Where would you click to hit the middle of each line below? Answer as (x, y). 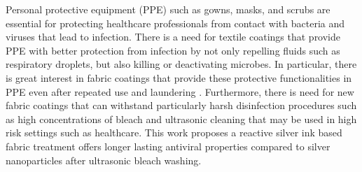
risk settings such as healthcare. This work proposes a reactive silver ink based (174, 132)
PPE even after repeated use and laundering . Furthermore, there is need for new (180, 91)
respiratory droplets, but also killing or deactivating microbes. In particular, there (181, 64)
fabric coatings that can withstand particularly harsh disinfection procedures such (181, 105)
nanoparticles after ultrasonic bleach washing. (104, 160)
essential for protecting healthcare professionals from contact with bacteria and (175, 23)
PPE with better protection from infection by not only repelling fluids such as (173, 50)
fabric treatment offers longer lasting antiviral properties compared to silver (168, 146)
